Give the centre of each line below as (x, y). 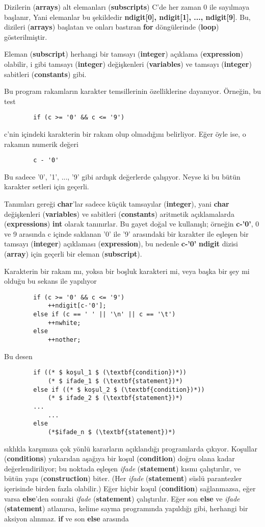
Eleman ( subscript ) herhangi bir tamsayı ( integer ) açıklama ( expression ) (124, 54)
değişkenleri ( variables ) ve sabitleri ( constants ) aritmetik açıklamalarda (119, 214)
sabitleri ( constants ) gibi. (45, 74)
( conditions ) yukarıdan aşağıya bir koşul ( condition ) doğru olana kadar (120, 458)
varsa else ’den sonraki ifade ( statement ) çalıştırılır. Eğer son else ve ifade (122, 498)
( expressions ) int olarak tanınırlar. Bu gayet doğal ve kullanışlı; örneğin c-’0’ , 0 (132, 224)
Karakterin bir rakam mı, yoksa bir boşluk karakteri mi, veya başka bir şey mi (127, 271)
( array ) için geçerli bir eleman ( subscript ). (73, 254)
